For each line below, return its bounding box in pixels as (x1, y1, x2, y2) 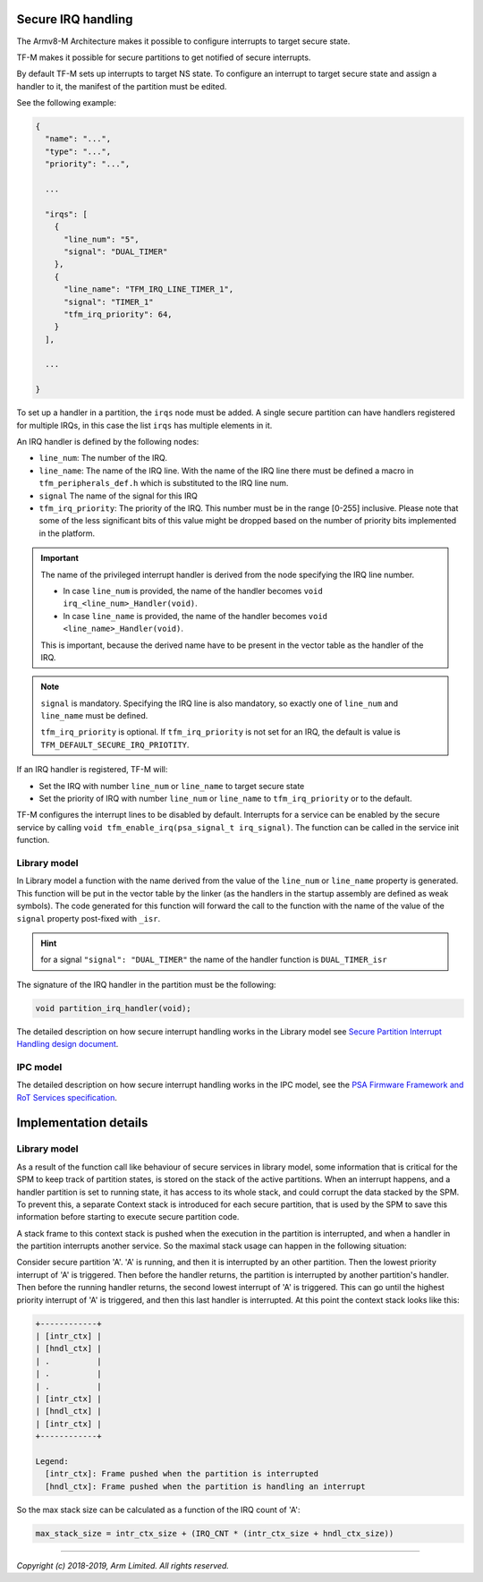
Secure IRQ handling (16, 12, 133, 27)
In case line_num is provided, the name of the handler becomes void (63, 585, 324, 596)
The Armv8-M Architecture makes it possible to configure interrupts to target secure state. (16, 36, 351, 47)
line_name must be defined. (40, 710, 148, 721)
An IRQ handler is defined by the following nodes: (16, 437, 199, 447)
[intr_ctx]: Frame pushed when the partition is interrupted (45, 1468, 319, 1479)
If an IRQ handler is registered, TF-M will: (16, 764, 168, 775)
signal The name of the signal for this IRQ (38, 490, 199, 501)
